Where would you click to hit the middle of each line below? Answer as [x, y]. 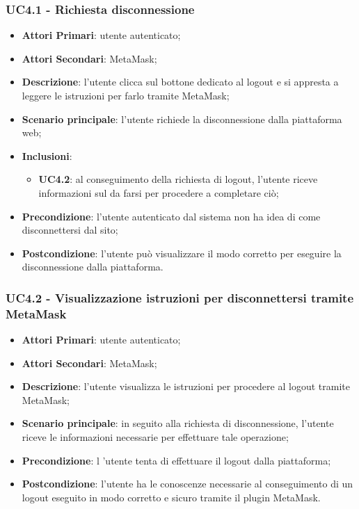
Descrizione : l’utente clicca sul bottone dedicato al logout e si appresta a [180, 82]
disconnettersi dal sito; [70, 230]
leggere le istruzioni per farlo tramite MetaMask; [126, 95]
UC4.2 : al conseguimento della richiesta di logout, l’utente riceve [178, 179]
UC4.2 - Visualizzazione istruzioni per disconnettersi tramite [180, 297]
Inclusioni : [47, 155]
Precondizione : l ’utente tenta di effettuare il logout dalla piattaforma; [176, 460]
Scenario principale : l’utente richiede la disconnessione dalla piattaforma [182, 119]
